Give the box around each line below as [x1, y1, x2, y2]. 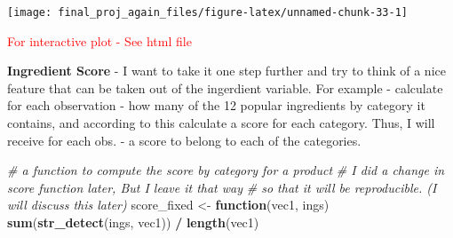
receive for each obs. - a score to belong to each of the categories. [7, 131, 362, 149]
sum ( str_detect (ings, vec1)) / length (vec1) [7, 213, 259, 231]
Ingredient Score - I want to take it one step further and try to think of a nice [7, 61, 446, 80]
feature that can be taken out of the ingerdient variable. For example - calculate [7, 78, 443, 97]
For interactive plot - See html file [7, 31, 192, 50]
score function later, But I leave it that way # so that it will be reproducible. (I [7, 178, 437, 196]
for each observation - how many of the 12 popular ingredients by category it [7, 96, 425, 115]
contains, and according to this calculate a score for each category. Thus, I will [7, 114, 435, 132]
